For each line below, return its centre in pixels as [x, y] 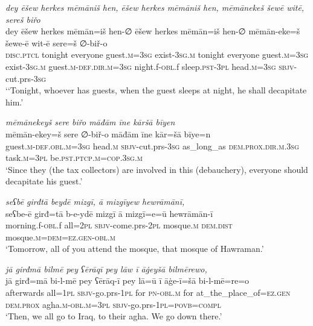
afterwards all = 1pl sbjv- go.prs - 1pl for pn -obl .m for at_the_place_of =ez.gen [148, 293]
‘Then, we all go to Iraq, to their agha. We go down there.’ [114, 316]
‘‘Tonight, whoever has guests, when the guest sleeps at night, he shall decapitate [156, 90]
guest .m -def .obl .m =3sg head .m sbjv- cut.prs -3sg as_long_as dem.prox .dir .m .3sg [152, 146]
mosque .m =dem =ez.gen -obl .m [60, 237]
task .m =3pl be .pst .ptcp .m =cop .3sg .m [74, 158]
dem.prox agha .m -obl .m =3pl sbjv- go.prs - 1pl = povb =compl [113, 304]
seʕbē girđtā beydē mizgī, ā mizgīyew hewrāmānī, [95, 201]
